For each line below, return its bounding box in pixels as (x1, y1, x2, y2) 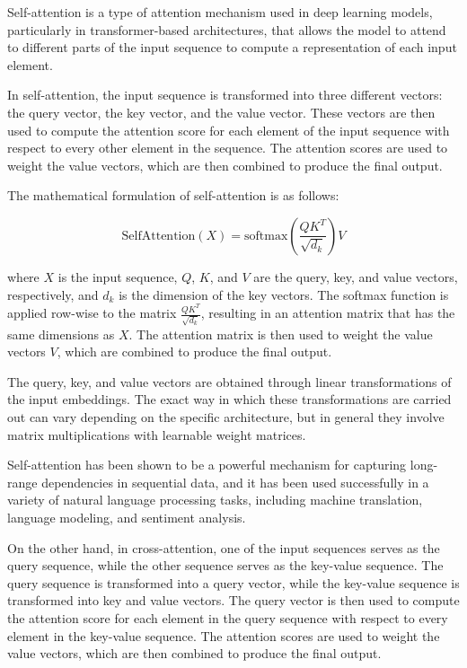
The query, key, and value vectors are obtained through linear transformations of (7, 372, 452, 391)
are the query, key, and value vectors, (253, 267, 458, 286)
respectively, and (7, 285, 99, 303)
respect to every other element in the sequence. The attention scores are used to (7, 138, 448, 157)
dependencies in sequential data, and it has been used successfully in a (41, 472, 429, 491)
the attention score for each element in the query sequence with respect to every (7, 609, 448, 628)
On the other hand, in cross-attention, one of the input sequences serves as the (7, 538, 440, 557)
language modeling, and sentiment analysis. (7, 508, 246, 527)
